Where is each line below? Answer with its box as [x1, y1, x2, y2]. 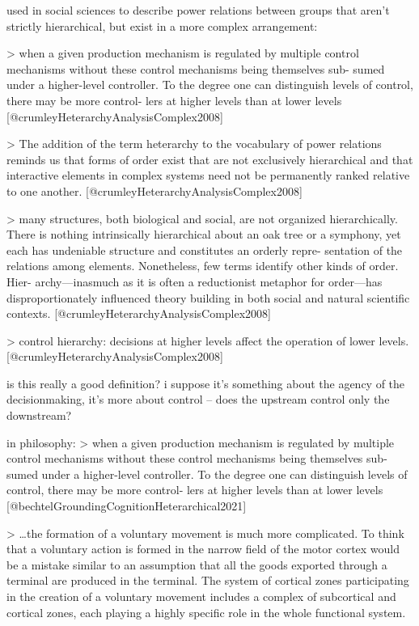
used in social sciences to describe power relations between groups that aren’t [6, 2, 390, 18]
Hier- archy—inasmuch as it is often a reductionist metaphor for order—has [6, 273, 383, 290]
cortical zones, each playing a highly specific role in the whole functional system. [6, 603, 406, 620]
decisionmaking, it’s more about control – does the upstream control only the [6, 391, 390, 408]
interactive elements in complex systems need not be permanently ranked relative [6, 167, 410, 184]
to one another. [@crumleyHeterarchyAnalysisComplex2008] [6, 182, 303, 199]
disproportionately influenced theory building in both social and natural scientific [6, 289, 410, 306]
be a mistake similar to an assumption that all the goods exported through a [6, 556, 387, 573]
